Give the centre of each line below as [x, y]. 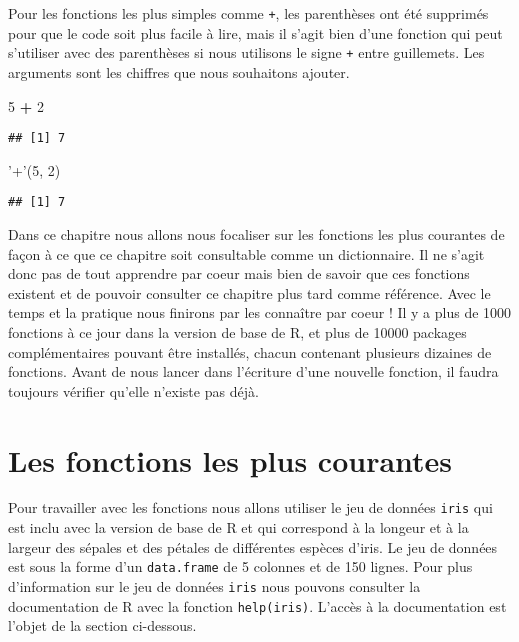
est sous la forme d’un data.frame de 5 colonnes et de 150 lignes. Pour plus [240, 566]
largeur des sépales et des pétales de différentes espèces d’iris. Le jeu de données [253, 546]
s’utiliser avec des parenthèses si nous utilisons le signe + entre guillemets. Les [246, 52]
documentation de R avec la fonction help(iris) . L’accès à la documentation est [257, 605]
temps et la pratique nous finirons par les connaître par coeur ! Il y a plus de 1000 [260, 312]
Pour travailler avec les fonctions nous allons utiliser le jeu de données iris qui [250, 507]
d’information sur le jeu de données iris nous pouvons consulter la [214, 585]
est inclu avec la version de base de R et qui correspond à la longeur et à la [238, 527]
